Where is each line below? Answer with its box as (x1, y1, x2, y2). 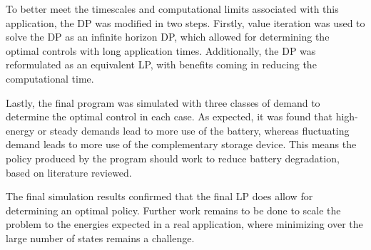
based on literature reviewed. (6, 165, 132, 179)
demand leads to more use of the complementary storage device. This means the (6, 137, 357, 152)
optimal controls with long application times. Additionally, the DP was (6, 43, 316, 58)
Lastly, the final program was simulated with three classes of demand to (6, 95, 320, 110)
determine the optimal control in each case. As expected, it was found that (6, 109, 332, 124)
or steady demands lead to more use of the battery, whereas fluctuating (37, 123, 350, 137)
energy (6, 123, 35, 137)
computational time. (6, 71, 94, 85)
